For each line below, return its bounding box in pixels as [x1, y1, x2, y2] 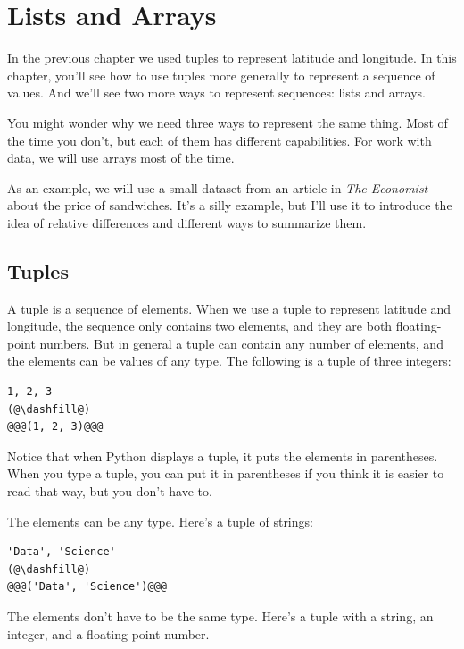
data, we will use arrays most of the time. [7, 148, 235, 167]
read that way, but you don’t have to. [7, 482, 212, 501]
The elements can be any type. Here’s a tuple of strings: [7, 511, 313, 530]
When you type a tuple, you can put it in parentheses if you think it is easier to [7, 464, 444, 483]
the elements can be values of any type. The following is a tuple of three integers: [7, 351, 452, 370]
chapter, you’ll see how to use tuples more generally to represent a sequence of [7, 65, 435, 84]
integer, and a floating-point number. [7, 624, 210, 643]
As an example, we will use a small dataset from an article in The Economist [7, 178, 428, 197]
